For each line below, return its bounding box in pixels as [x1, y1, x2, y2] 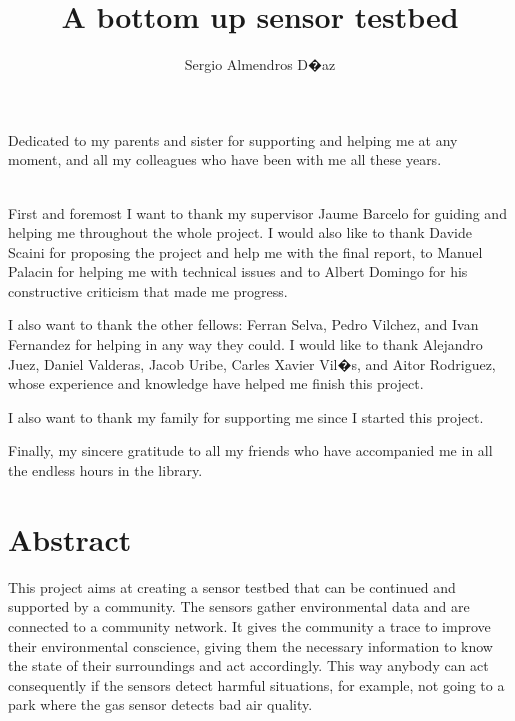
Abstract [8, 518, 132, 559]
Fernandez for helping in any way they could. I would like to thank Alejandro [8, 334, 483, 355]
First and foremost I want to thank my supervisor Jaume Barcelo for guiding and [8, 202, 507, 223]
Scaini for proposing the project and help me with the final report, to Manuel [8, 241, 483, 262]
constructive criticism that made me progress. [8, 280, 288, 301]
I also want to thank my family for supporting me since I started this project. [8, 406, 484, 427]
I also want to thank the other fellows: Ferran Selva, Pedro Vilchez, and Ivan [8, 314, 479, 335]
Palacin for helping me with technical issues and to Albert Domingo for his [8, 261, 468, 282]
